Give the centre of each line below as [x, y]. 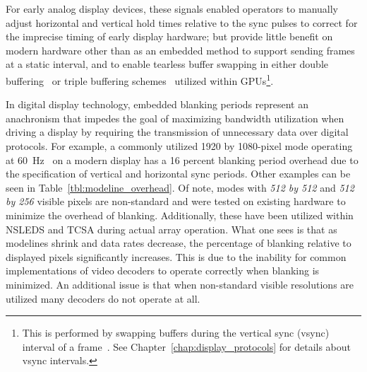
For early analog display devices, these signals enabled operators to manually [172, 8]
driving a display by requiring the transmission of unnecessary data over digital [177, 132]
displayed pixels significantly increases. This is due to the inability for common [176, 256]
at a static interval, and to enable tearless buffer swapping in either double [167, 64]
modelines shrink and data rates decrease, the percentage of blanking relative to [179, 243]
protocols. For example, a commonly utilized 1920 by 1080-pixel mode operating [179, 146]
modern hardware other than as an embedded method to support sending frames [180, 50]
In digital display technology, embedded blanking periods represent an [157, 104]
